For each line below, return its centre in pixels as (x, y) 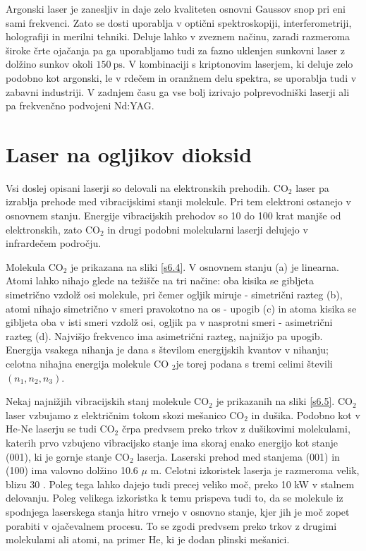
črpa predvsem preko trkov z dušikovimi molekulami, (236, 429)
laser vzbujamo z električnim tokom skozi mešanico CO (125, 414)
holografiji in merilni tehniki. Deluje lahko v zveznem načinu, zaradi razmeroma (178, 36)
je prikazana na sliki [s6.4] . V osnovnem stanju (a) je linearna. (205, 266)
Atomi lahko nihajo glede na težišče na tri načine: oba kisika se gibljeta (160, 280)
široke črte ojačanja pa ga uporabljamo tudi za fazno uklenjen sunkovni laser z (176, 50)
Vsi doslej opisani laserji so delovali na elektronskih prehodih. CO (147, 187)
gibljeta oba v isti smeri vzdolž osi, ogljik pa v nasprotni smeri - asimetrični (169, 322)
